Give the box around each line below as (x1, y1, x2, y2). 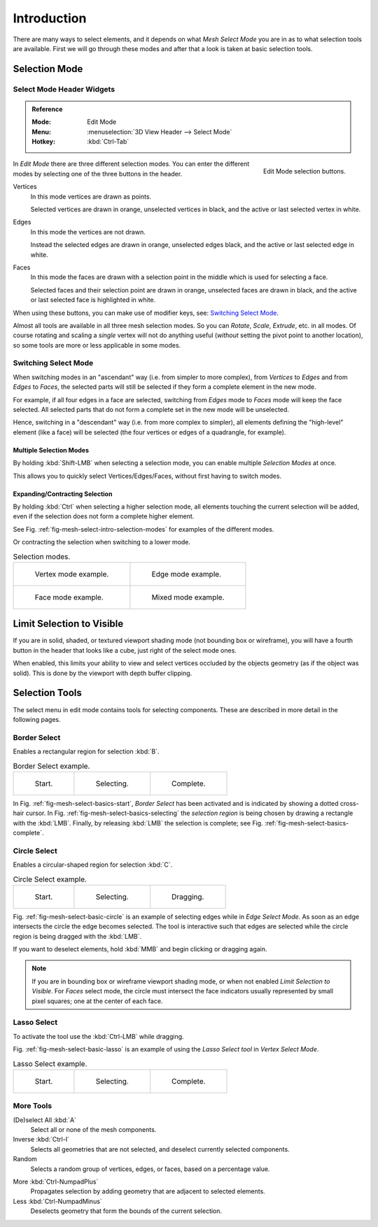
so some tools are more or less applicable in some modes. (13, 341, 181, 349)
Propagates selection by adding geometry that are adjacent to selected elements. (30, 1187, 265, 1196)
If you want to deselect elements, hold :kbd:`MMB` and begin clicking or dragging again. (13, 945, 267, 953)
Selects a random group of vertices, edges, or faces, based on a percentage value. (30, 1165, 270, 1173)
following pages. (13, 715, 61, 723)
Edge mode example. (151, 569, 222, 579)
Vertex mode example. (34, 569, 109, 579)
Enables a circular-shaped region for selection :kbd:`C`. (13, 860, 173, 869)
